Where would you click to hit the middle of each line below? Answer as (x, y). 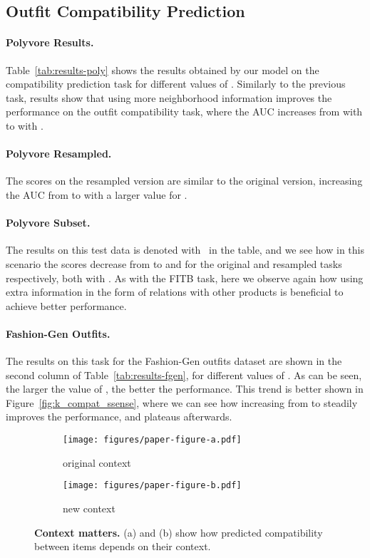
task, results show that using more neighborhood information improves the (169, 97)
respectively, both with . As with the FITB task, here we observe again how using (185, 278)
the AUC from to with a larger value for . (97, 194)
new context (89, 508)
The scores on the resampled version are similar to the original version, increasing (184, 181)
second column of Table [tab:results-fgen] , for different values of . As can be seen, (184, 374)
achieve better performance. (66, 305)
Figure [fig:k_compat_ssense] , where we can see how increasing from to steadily (182, 402)
